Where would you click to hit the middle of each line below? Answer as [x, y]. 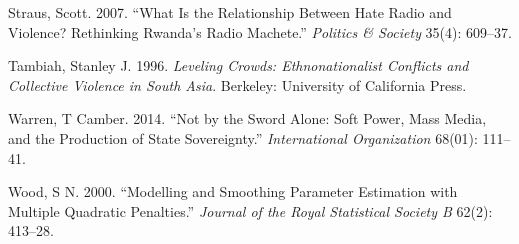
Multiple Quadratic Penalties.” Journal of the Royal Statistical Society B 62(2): [250, 210]
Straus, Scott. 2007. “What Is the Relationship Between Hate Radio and [230, 12]
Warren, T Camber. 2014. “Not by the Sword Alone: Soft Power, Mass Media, [247, 118]
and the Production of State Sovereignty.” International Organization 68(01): [243, 137]
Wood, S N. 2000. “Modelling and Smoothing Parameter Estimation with [233, 191]
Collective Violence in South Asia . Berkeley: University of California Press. [237, 84]
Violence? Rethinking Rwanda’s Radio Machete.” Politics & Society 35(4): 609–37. [260, 31]
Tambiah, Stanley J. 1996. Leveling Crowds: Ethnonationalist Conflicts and [238, 65]
